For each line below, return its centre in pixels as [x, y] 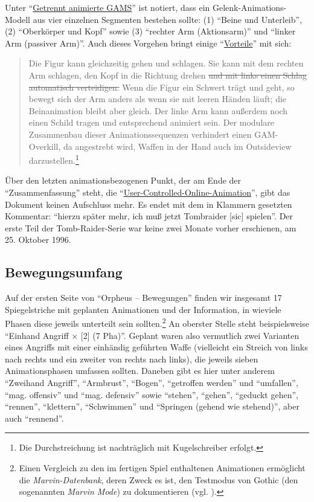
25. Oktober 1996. [38, 240]
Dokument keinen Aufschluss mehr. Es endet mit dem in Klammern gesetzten [149, 204]
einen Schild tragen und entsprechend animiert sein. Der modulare [151, 122]
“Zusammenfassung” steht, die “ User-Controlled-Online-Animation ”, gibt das [148, 192]
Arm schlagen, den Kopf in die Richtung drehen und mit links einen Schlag [168, 75]
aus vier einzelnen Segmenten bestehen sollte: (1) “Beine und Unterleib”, [168, 19]
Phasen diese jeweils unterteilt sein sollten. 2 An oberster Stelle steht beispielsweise [157, 322]
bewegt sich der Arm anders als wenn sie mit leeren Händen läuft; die [158, 99]
